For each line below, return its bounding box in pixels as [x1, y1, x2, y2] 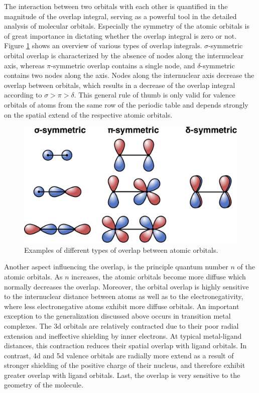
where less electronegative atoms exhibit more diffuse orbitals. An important [4, 301, 239, 311]
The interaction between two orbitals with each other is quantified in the [4, 1, 228, 11]
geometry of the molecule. [4, 379, 83, 390]
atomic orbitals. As [4, 271, 63, 281]
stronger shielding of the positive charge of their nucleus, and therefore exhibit [4, 360, 245, 370]
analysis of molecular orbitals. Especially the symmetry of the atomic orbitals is [4, 21, 249, 31]
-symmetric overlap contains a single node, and [51, 60, 195, 70]
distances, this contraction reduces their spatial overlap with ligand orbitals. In [4, 340, 247, 351]
